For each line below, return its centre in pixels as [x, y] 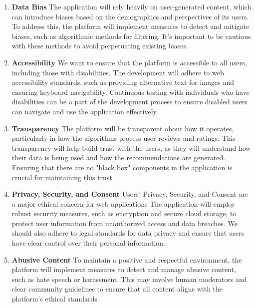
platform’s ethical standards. [55, 299]
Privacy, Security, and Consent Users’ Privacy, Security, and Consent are [130, 194]
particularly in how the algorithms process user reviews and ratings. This [124, 138]
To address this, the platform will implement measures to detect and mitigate [130, 26]
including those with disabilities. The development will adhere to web [118, 72]
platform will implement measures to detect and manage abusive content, [124, 269]
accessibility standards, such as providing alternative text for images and [123, 82]
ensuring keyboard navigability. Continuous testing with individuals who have [130, 92]
